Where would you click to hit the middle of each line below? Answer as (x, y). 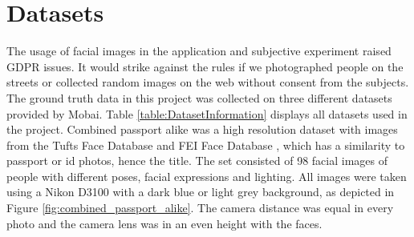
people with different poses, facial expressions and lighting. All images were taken (207, 176)
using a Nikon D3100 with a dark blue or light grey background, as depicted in (201, 192)
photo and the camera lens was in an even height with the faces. (164, 223)
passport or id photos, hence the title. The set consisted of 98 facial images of (197, 161)
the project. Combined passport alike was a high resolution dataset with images (202, 129)
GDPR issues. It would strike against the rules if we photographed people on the (205, 66)
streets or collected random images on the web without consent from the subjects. (208, 82)
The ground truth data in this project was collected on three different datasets (199, 97)
